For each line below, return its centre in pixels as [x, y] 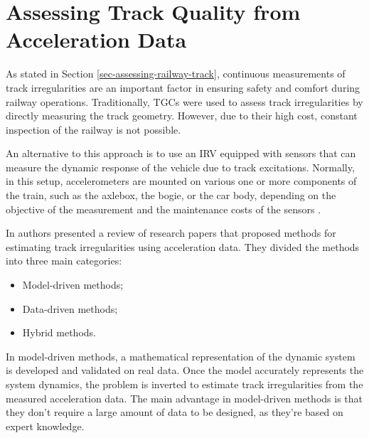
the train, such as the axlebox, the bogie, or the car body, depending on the [171, 195]
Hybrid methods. [59, 332]
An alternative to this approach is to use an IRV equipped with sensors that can [181, 153]
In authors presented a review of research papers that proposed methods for [171, 233]
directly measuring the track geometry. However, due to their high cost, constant [182, 116]
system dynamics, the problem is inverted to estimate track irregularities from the [184, 384]
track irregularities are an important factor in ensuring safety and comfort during [183, 87]
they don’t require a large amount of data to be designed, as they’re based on [175, 412]
